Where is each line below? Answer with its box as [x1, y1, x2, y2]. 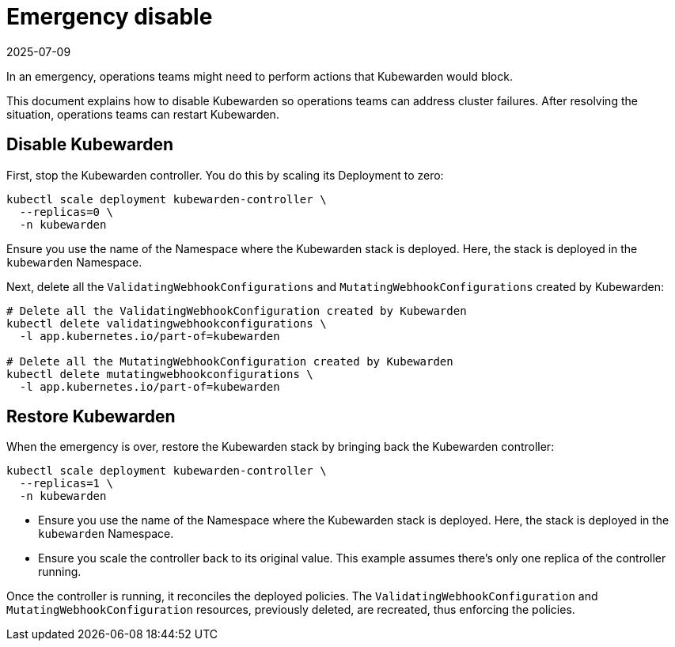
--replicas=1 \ [19, 477, 113, 490]
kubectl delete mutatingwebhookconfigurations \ [6, 367, 313, 380]
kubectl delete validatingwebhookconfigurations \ [6, 316, 327, 330]
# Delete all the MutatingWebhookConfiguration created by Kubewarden [6, 354, 453, 368]
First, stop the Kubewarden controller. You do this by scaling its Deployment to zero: [6, 168, 444, 182]
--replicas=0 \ [19, 205, 113, 218]
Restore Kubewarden [6, 407, 176, 427]
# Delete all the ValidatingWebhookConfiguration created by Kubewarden [6, 304, 467, 317]
